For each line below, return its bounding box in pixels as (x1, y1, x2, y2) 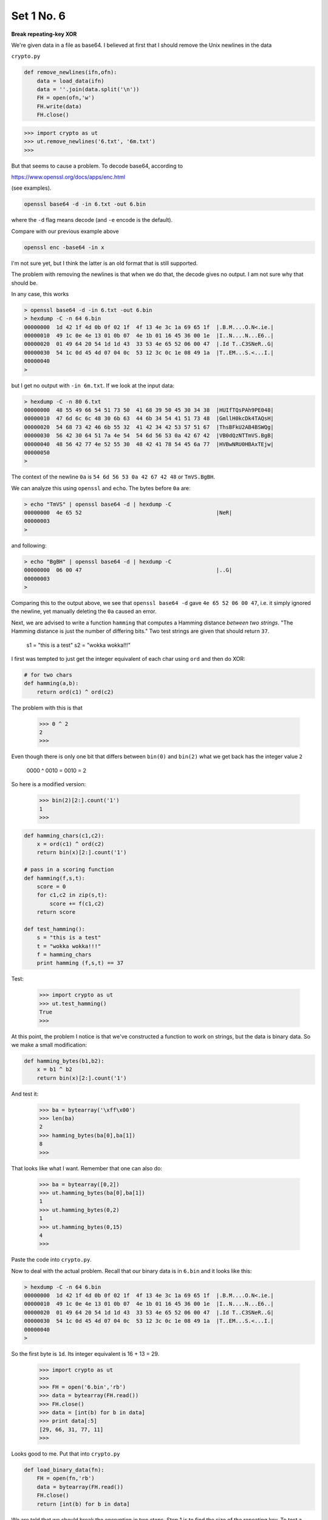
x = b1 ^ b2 (36, 1066, 73, 1073)
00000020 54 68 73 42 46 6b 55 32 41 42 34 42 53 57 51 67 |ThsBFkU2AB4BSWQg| (24, 423, 275, 430)
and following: (11, 542, 47, 549)
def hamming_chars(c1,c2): (24, 832, 104, 839)
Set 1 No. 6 (11, 9, 66, 22)
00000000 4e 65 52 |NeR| (24, 510, 233, 516)
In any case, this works (11, 290, 69, 297)
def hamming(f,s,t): (24, 874, 85, 882)
